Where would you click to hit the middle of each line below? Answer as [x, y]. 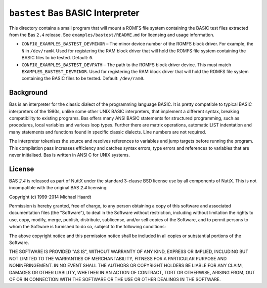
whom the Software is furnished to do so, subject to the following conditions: [88, 227]
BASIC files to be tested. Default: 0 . [57, 58]
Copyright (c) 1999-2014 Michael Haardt [50, 197]
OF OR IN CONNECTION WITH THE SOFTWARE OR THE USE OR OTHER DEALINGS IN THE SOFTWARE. [115, 279]
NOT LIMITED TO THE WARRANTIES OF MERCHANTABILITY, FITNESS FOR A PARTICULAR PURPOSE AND [118, 258]
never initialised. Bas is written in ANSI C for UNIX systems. [69, 155]
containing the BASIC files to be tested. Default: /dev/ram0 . [83, 79]
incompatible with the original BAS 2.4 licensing [58, 188]
